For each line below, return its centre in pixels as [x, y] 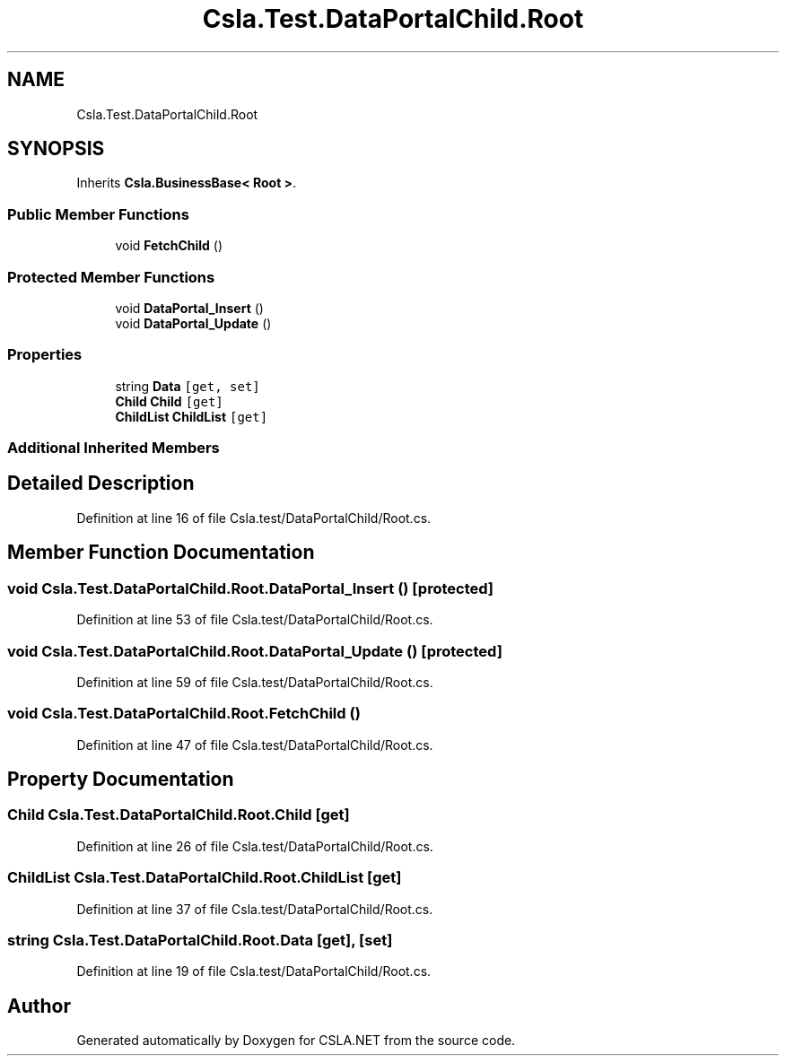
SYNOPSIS [56, 149]
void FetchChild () [169, 246]
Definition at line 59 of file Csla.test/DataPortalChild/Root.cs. [255, 682]
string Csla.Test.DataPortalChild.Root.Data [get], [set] [200, 940]
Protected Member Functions [111, 277]
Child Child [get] [169, 401]
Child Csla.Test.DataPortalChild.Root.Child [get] [179, 815]
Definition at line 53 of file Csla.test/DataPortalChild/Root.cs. [255, 620]
